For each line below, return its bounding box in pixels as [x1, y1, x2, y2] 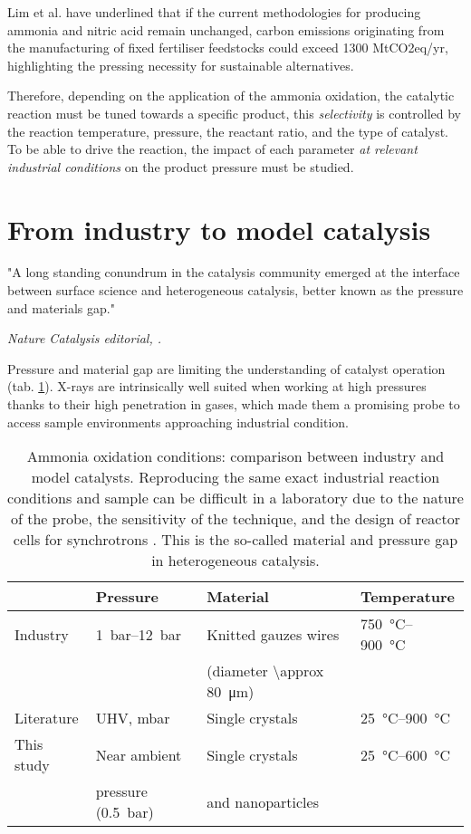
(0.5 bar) [95, 801, 154, 823]
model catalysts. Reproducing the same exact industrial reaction [31, 466, 440, 488]
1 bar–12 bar [95, 623, 181, 645]
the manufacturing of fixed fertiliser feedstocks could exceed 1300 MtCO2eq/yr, [7, 38, 448, 57]
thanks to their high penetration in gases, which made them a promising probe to [7, 395, 460, 414]
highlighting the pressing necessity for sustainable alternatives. [7, 55, 354, 74]
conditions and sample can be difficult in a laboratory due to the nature [7, 487, 464, 509]
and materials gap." [7, 298, 115, 317]
